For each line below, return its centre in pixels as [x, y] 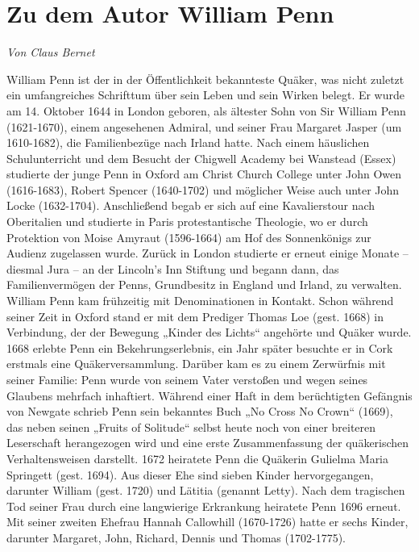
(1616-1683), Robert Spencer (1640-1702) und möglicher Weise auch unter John [203, 189]
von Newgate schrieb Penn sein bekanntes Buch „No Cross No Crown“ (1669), [200, 411]
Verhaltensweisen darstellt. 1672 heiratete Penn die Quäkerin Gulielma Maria [198, 458]
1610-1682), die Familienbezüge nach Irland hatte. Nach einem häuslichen [188, 142]
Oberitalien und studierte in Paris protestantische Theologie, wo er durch [187, 222]
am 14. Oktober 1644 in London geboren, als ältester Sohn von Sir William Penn [206, 110]
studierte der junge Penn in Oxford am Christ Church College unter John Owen [204, 174]
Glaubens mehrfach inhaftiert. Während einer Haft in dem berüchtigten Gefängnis [209, 395]
